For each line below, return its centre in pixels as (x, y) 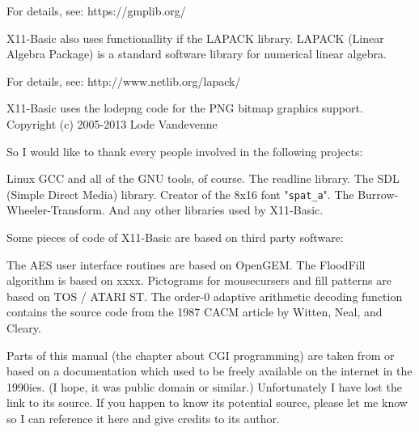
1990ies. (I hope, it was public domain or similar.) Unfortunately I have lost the (204, 386)
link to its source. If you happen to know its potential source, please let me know (207, 402)
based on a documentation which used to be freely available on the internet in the (209, 371)
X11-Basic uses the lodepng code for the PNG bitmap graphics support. (185, 108)
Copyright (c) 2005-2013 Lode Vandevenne (112, 123)
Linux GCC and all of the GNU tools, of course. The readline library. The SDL (203, 178)
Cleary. (24, 327)
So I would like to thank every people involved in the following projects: (185, 151)
